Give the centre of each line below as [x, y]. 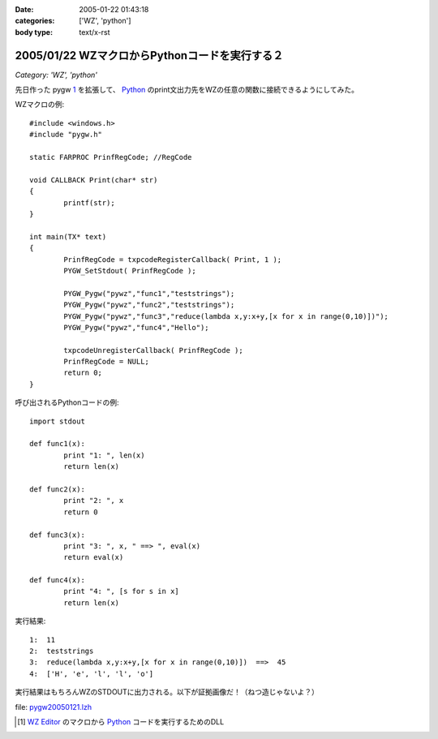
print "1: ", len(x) [104, 455]
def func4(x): [57, 580]
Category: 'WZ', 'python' [56, 75]
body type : [34, 32]
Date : [24, 9]
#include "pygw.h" [66, 135]
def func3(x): [57, 535]
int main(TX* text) [68, 236]
